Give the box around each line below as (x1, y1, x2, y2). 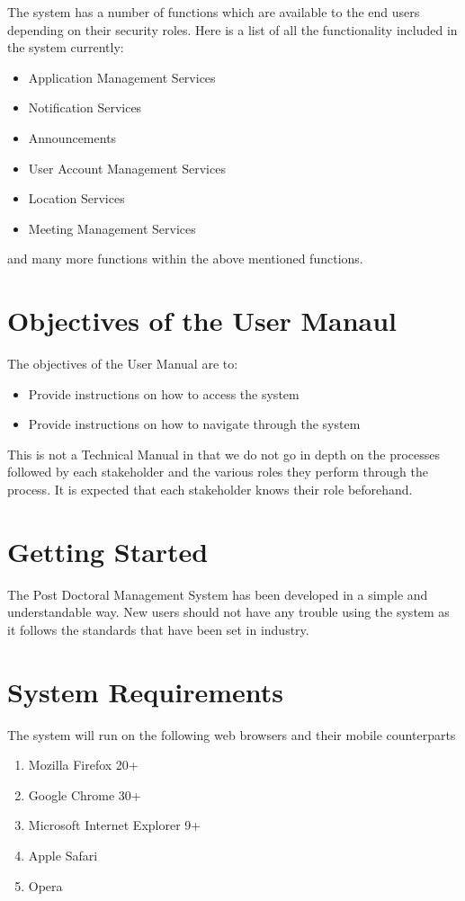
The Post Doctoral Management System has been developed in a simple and (7, 584, 428, 603)
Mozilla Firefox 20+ (28, 755, 139, 774)
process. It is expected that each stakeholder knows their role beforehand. (7, 480, 413, 499)
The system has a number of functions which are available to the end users (7, 3, 420, 21)
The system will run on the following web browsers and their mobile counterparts (7, 725, 456, 744)
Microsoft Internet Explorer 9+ (28, 816, 201, 834)
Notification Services (28, 98, 142, 117)
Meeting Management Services (28, 219, 196, 237)
